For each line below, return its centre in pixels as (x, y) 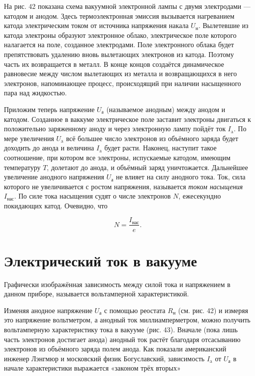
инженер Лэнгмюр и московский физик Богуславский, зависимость (104, 358)
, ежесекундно (200, 196)
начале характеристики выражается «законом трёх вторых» (92, 368)
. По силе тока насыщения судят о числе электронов (92, 196)
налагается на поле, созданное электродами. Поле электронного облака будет (119, 44)
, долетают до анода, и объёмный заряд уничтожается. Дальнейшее (147, 167)
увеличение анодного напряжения (54, 177)
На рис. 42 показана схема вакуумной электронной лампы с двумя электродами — (127, 6)
